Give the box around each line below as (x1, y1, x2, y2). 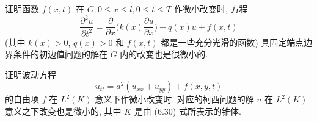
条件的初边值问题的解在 (13, 48, 107, 60)
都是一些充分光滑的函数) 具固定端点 (161, 35, 304, 48)
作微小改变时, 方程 (173, 2, 248, 15)
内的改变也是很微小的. (120, 48, 208, 60)
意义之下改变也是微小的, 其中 (5, 104, 122, 117)
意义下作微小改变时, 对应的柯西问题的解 (95, 93, 254, 106)
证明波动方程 (5, 68, 56, 81)
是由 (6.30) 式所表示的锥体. (134, 104, 241, 117)
